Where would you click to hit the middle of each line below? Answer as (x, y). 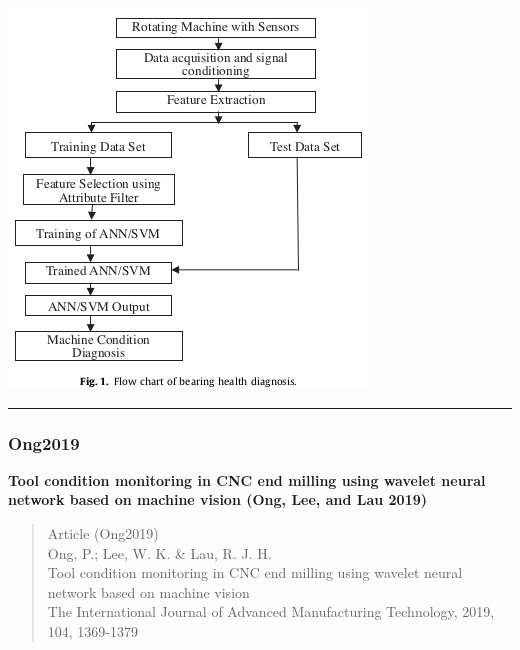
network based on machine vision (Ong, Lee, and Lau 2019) (218, 499)
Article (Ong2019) (103, 533)
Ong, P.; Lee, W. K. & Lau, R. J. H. (159, 552)
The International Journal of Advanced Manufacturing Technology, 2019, (271, 611)
